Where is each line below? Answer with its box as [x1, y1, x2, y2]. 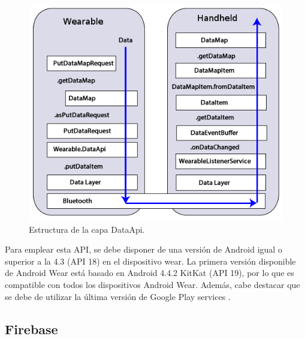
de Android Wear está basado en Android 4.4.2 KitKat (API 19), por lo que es [5, 266, 294, 279]
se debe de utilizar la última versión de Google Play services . [5, 290, 231, 302]
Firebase [5, 319, 58, 338]
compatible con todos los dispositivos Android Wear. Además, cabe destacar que [5, 278, 300, 290]
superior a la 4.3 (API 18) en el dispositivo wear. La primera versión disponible [5, 254, 296, 267]
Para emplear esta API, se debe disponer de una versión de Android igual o [5, 243, 282, 256]
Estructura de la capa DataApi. [29, 223, 145, 235]
